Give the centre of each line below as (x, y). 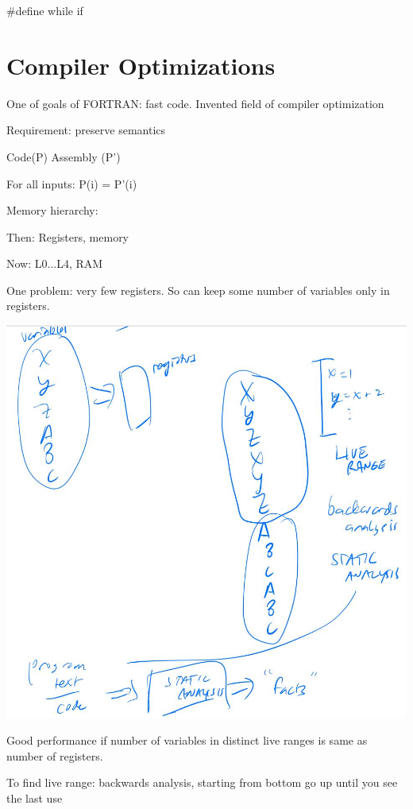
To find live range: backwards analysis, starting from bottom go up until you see (202, 782)
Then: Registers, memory (68, 236)
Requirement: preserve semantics (86, 130)
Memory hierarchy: (52, 210)
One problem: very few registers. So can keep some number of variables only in (198, 290)
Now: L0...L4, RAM (55, 263)
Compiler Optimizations (141, 65)
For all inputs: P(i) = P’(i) (72, 183)
